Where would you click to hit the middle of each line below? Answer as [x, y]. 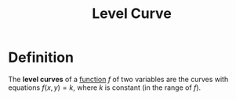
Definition [41, 57]
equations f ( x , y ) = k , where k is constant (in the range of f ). [105, 87]
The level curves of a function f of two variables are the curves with [118, 79]
